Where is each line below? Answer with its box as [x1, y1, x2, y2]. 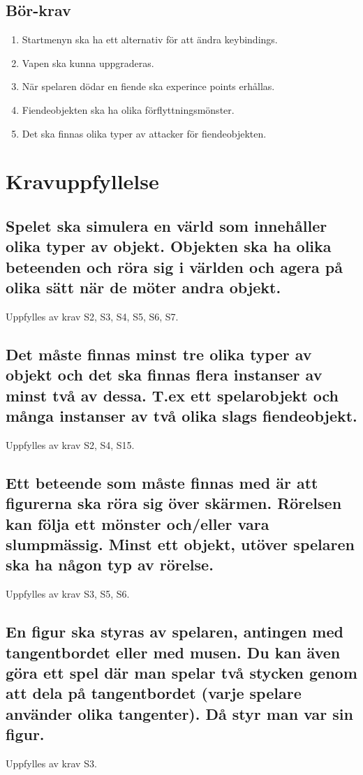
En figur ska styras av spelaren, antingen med [6, 621, 343, 642]
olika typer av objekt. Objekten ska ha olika [6, 235, 332, 257]
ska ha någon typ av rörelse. [6, 554, 214, 575]
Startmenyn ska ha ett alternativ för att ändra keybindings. [22, 32, 278, 47]
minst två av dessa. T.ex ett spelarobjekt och [6, 384, 339, 406]
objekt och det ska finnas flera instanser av [6, 364, 323, 385]
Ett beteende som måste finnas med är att [6, 471, 318, 493]
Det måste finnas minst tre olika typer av [6, 343, 312, 364]
